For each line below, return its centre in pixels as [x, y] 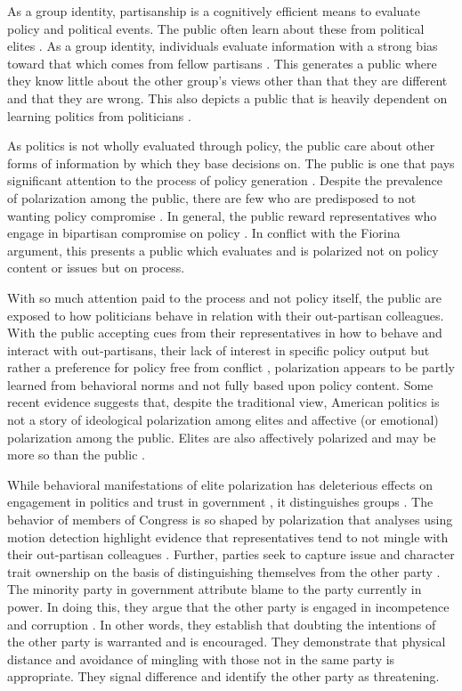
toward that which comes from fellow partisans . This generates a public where [222, 63]
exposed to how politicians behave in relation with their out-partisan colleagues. [226, 315]
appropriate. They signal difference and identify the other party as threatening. [223, 676]
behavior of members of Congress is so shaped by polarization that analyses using [230, 520]
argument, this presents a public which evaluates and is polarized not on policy [223, 250]
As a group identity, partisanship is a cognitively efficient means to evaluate [214, 11]
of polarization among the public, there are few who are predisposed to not [212, 197]
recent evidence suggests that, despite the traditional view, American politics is [223, 402]
